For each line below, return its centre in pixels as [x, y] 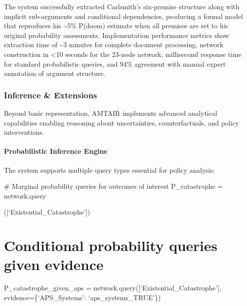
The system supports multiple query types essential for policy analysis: [109, 170]
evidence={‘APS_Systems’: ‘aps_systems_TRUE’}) [82, 297]
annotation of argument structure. [55, 73]
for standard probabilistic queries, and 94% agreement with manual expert [115, 63]
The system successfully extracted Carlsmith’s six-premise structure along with [122, 6]
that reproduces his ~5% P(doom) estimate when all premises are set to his [116, 26]
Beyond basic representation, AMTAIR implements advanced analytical [111, 113]
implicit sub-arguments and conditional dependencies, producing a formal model [123, 16]
